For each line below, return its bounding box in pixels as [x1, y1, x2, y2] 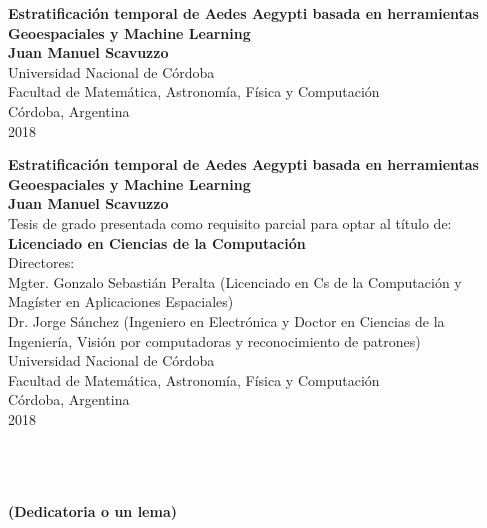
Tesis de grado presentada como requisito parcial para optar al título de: [8, 212, 452, 233]
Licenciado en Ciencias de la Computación [8, 232, 306, 253]
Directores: [8, 252, 75, 273]
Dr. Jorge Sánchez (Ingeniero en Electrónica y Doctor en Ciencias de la [8, 310, 445, 331]
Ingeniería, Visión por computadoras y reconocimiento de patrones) [8, 330, 421, 351]
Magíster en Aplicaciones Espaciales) [8, 291, 234, 312]
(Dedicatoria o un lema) [8, 501, 177, 522]
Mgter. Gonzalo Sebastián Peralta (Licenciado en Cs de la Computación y [8, 271, 462, 292]
